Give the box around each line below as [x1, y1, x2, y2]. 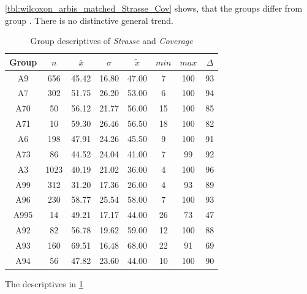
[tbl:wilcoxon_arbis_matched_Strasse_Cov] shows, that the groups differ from [5, 2, 303, 14]
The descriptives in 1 [5, 277, 83, 290]
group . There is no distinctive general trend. [5, 13, 173, 26]
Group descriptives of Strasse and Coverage [30, 34, 193, 47]
